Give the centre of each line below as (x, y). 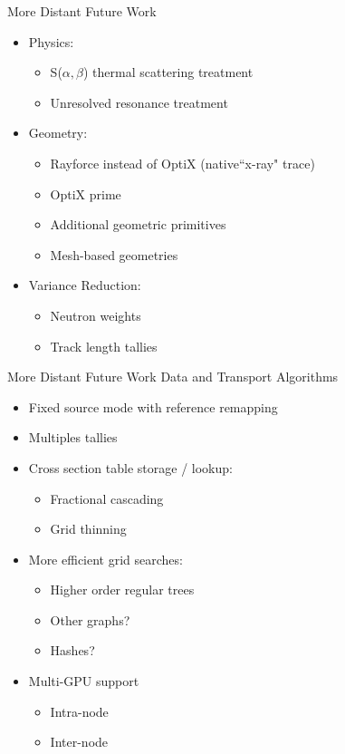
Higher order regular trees (122, 590)
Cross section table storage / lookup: (130, 467)
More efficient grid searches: (105, 559)
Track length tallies (104, 346)
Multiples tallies (73, 437)
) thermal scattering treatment (168, 72)
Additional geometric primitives (138, 224)
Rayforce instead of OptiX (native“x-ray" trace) (182, 163)
